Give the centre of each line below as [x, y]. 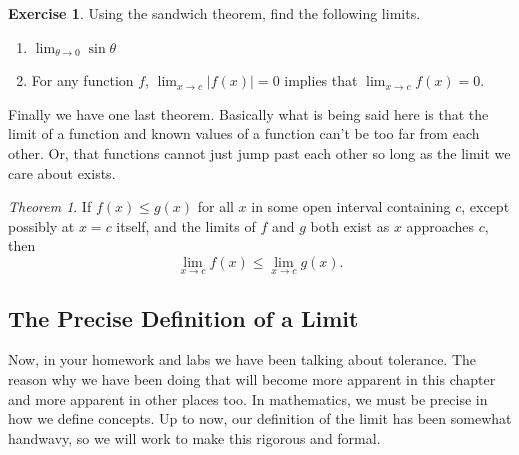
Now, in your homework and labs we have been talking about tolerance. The [242, 359]
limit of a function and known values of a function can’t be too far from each [244, 133]
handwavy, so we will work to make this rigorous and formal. [194, 437]
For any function [82, 80]
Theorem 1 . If [50, 206]
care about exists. [62, 172]
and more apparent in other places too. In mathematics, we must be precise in [248, 398]
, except [485, 206]
